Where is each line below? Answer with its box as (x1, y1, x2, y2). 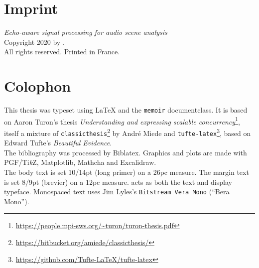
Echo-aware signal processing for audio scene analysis (4, 27, 167, 37)
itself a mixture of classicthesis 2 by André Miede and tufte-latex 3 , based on (4, 126, 251, 138)
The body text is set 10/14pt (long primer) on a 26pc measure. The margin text (4, 167, 249, 177)
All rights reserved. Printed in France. (4, 46, 120, 57)
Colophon (4, 76, 71, 96)
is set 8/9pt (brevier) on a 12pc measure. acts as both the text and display (4, 176, 232, 187)
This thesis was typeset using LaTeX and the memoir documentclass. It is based (4, 105, 248, 115)
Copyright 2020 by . (4, 36, 65, 47)
